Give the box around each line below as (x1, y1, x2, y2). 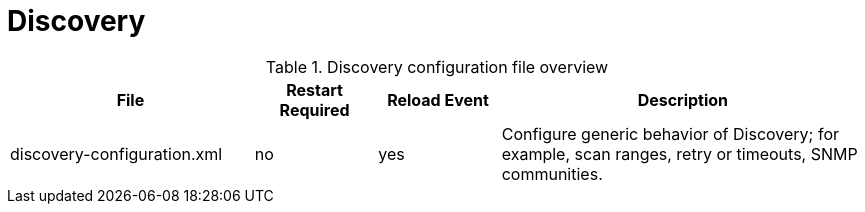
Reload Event (387, 89, 489, 110)
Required (279, 99, 350, 120)
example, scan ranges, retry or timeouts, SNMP (501, 143, 858, 164)
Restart (286, 79, 343, 100)
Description (637, 89, 729, 110)
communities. (501, 163, 603, 184)
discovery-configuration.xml (10, 143, 223, 164)
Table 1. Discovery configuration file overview (265, 56, 609, 77)
